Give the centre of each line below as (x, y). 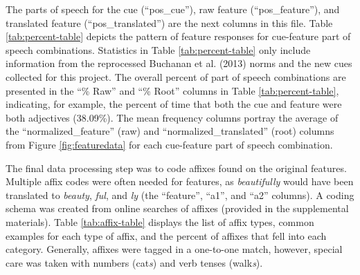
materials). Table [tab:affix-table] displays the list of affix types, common (160, 221)
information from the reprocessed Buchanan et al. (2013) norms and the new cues (179, 63)
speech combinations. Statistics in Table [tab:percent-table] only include (158, 49)
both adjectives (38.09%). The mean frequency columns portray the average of (172, 117)
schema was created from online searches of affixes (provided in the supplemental (177, 208)
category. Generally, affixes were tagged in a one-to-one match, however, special (174, 249)
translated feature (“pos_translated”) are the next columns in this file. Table (169, 22)
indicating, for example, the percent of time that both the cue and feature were (174, 104)
